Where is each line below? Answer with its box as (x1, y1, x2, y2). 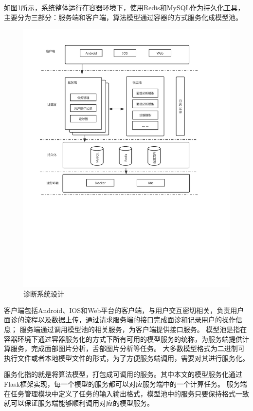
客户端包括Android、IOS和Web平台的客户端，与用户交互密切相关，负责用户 (4, 305, 244, 315)
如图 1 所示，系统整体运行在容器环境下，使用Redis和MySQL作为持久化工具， (4, 2, 245, 12)
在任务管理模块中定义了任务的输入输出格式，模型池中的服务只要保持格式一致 (4, 388, 249, 398)
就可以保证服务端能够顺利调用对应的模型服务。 (4, 398, 154, 408)
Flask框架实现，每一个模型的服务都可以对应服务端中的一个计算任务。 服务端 (4, 379, 247, 389)
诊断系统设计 (23, 289, 64, 299)
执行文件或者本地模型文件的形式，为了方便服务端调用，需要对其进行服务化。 (4, 352, 249, 363)
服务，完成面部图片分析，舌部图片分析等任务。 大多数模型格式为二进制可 (10, 343, 245, 353)
